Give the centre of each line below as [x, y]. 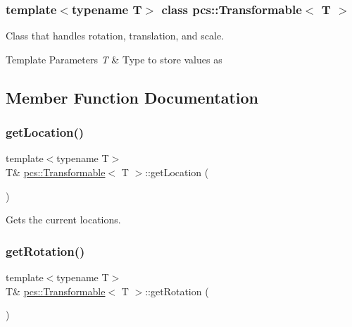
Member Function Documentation [132, 97]
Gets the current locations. [63, 220]
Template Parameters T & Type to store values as [114, 59]
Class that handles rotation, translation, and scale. [115, 36]
